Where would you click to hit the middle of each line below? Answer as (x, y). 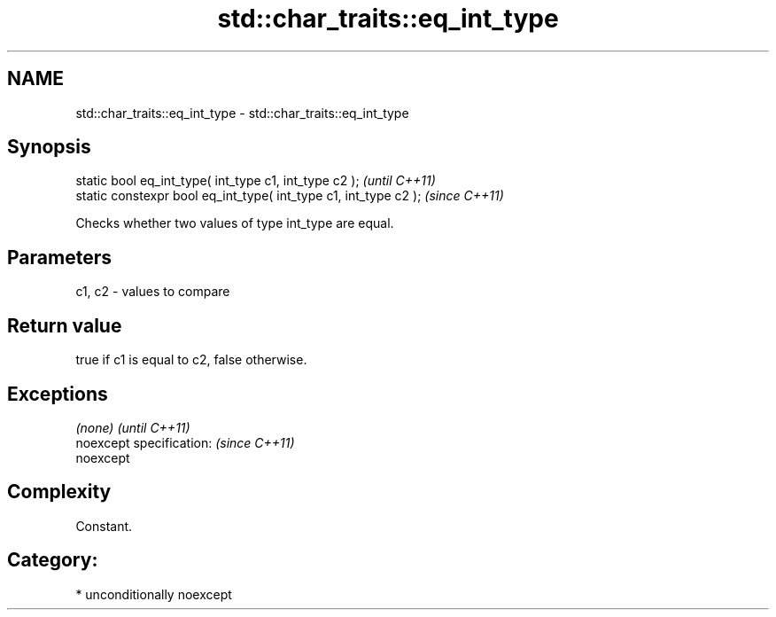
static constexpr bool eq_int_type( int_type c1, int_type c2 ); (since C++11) (290, 196)
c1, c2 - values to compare (153, 292)
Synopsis (49, 147)
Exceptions (58, 394)
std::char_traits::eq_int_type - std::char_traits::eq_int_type (242, 113)
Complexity (59, 492)
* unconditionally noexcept (154, 594)
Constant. (104, 526)
